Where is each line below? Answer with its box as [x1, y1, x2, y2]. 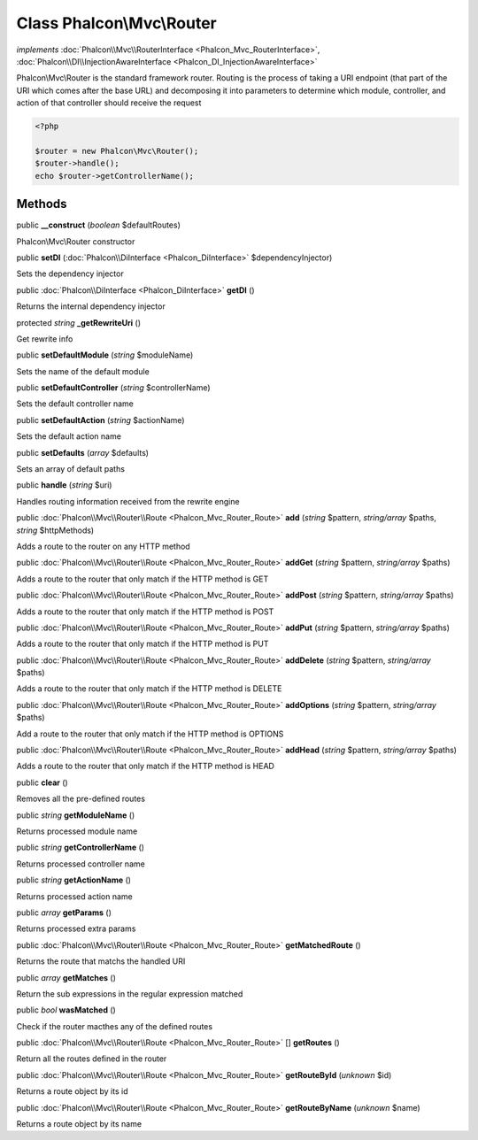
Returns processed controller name [16, 859, 145, 869]
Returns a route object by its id [16, 1086, 128, 1097]
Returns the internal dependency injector [16, 301, 166, 312]
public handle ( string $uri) [16, 480, 112, 490]
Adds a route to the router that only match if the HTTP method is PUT [16, 638, 269, 650]
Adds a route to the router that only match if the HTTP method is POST [16, 606, 274, 617]
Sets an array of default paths [16, 464, 126, 474]
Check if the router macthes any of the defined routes [16, 1021, 212, 1031]
